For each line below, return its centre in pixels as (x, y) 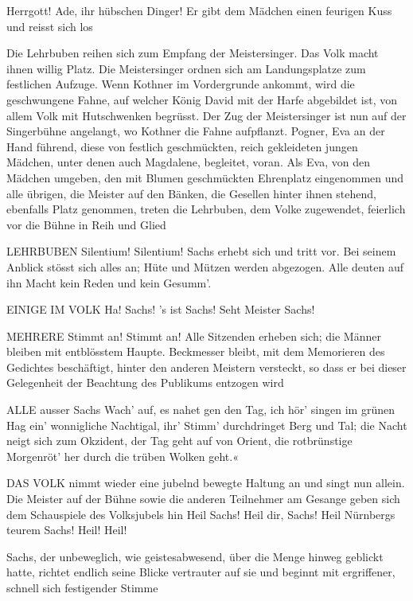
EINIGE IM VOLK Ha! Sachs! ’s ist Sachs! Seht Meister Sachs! (161, 309)
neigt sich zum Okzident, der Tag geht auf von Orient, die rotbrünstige (179, 441)
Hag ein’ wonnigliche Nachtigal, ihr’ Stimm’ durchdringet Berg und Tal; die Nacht (207, 425)
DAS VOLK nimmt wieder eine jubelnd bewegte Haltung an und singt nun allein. (206, 483)
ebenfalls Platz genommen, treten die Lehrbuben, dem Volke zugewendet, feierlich (206, 209)
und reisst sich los (50, 26)
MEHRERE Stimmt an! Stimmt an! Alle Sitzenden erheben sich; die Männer (194, 336)
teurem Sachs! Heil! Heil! (67, 530)
